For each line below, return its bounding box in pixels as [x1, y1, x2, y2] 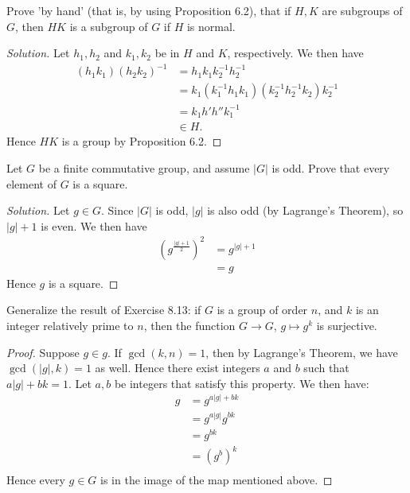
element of [6, 175, 57, 192]
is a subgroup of [69, 17, 148, 34]
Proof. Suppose [6, 344, 80, 360]
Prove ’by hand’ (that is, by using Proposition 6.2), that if [6, 2, 291, 18]
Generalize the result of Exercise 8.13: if [6, 301, 201, 318]
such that [303, 359, 349, 376]
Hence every [6, 472, 65, 488]
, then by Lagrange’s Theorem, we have [205, 344, 398, 360]
